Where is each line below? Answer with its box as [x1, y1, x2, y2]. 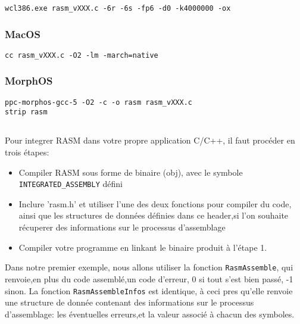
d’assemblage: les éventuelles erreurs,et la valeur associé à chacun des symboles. [5, 307, 295, 320]
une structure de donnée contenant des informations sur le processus [5, 296, 254, 309]
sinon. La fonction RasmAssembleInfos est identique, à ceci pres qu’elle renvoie [5, 284, 293, 297]
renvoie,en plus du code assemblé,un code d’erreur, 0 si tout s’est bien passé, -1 [5, 272, 293, 285]
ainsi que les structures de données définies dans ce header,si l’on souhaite [18, 209, 289, 222]
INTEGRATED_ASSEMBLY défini [18, 177, 123, 190]
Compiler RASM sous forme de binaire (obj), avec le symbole [18, 166, 243, 178]
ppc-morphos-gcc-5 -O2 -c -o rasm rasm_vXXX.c [5, 98, 192, 107]
